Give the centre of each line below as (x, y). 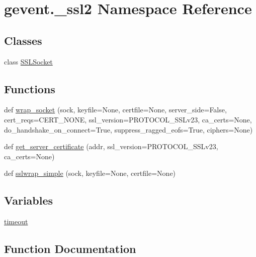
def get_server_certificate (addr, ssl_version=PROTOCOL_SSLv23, (111, 146)
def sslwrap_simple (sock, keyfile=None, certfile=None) (90, 173)
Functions (30, 88)
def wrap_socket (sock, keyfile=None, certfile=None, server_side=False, (115, 110)
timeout (16, 221)
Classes (23, 40)
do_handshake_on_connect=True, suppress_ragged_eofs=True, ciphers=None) (129, 129)
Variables (29, 200)
